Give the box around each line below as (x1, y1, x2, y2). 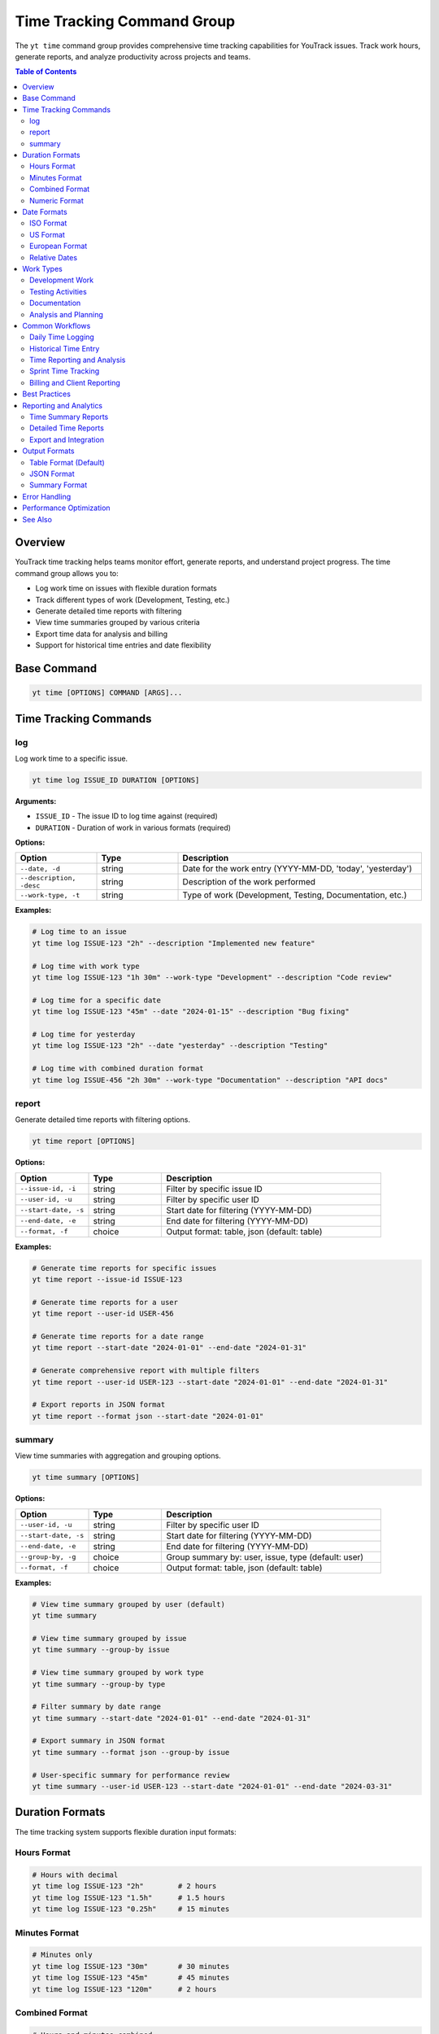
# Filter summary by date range (32, 1702, 162, 1712)
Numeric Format (29, 195, 85, 205)
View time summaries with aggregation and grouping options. (15, 1451, 221, 1460)
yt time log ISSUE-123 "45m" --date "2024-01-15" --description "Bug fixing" (32, 1007, 350, 1016)
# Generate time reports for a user (32, 1298, 179, 1307)
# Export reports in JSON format (32, 1400, 166, 1409)
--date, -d (20, 864, 61, 873)
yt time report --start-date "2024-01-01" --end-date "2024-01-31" (32, 1343, 307, 1352)
